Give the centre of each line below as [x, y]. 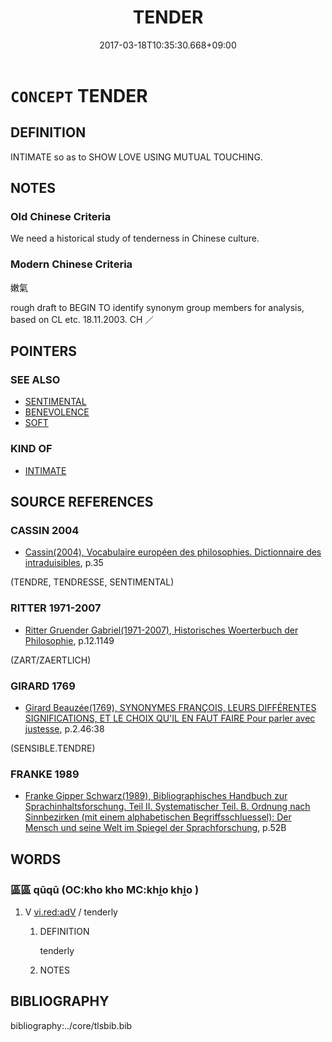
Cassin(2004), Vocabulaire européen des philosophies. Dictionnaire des [173, 552]
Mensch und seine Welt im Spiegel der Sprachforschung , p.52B [155, 828]
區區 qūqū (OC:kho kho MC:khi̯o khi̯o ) [105, 889]
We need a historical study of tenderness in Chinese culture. [135, 238]
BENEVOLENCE [57, 412]
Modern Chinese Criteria [71, 264]
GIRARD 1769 [43, 686]
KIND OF [31, 449]
